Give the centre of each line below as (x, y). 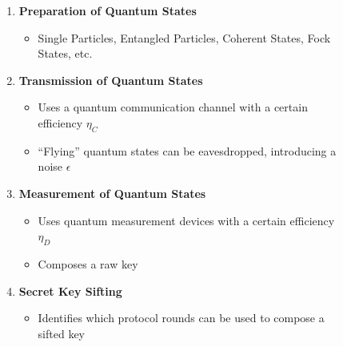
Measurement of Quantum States (112, 193)
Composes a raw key (88, 263)
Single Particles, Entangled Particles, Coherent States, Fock (184, 37)
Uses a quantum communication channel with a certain (173, 107)
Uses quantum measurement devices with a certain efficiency (186, 220)
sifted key (62, 333)
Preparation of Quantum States (108, 10)
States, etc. (65, 53)
